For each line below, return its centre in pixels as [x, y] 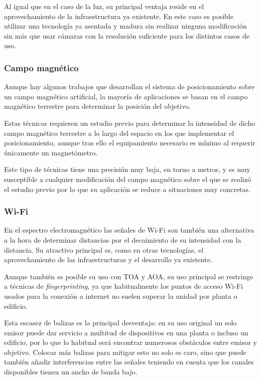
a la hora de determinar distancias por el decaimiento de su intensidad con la [123, 239]
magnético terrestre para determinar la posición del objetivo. [97, 106]
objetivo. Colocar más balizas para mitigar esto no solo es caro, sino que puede [125, 352]
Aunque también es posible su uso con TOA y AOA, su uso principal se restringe [129, 276]
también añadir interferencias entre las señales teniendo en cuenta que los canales [129, 362]
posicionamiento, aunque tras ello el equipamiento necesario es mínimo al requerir [130, 143]
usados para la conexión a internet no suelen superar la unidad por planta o [121, 296]
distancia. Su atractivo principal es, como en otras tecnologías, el [104, 249]
